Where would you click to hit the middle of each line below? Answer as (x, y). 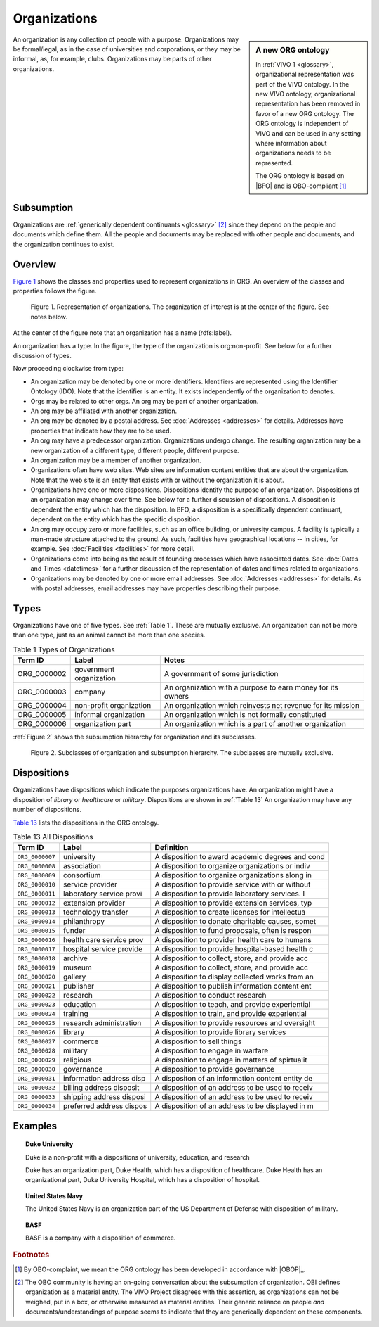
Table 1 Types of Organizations (64, 649)
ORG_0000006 (42, 724)
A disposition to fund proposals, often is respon (233, 931)
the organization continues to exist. (64, 244)
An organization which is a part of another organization (255, 724)
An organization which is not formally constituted (245, 715)
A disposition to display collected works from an (234, 977)
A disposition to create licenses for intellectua (230, 913)
